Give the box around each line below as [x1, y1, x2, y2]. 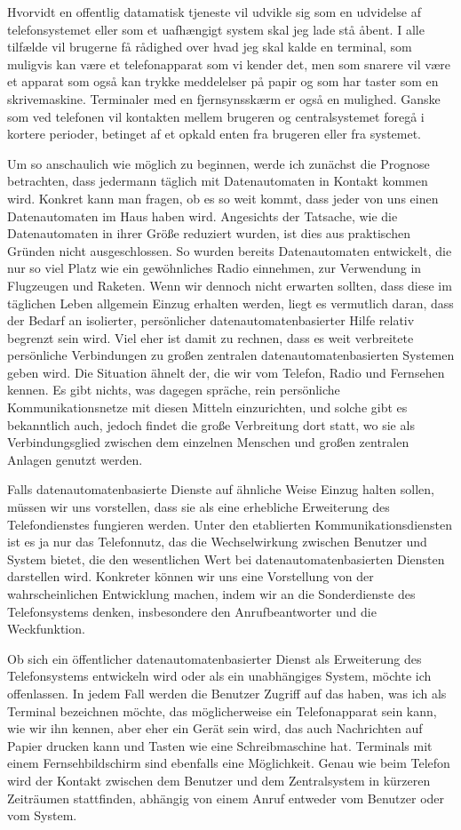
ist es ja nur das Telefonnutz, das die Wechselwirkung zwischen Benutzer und [7, 532, 427, 551]
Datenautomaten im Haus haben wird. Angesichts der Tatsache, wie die [7, 206, 398, 225]
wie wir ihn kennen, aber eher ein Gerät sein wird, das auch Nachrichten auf [7, 719, 423, 738]
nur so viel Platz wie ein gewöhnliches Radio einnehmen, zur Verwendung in [7, 259, 422, 277]
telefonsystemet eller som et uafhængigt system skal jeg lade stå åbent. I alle [7, 20, 425, 38]
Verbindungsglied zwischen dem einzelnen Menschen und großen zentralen [7, 433, 409, 451]
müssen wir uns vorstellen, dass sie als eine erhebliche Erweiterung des [7, 498, 390, 516]
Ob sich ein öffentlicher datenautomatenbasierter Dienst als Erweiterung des [7, 649, 422, 667]
